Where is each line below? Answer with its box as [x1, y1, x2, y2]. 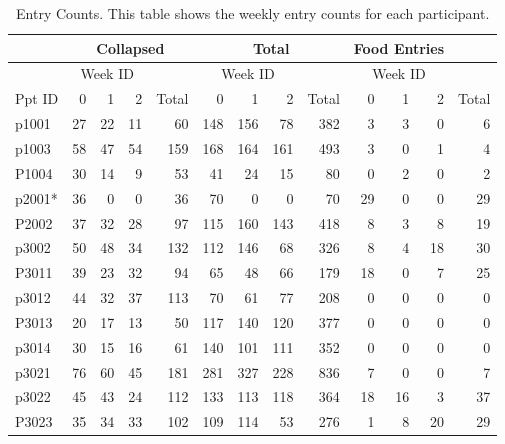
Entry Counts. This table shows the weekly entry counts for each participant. [16, 3, 490, 23]
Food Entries [353, 37, 445, 58]
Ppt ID [15, 88, 59, 109]
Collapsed [96, 37, 165, 58]
